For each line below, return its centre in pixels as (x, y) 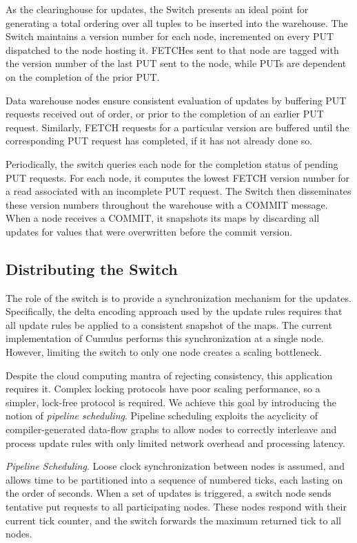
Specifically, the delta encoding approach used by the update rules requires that (174, 311)
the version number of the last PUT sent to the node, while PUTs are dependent (176, 63)
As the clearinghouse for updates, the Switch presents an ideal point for (157, 9)
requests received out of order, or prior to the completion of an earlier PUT (165, 114)
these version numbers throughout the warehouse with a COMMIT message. (167, 204)
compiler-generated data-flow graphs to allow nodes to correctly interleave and (171, 429)
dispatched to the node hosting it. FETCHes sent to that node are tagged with (172, 49)
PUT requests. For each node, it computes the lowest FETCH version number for (178, 177)
